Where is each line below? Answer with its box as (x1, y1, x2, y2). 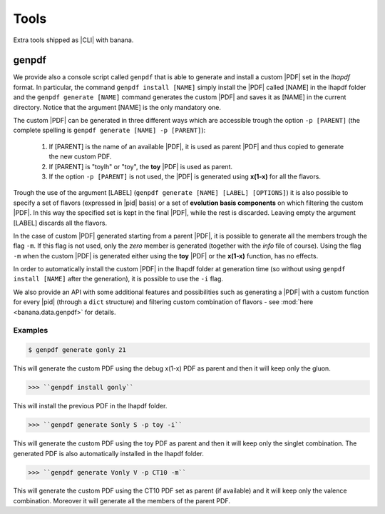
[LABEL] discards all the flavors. (13, 218, 107, 227)
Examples (13, 326, 48, 336)
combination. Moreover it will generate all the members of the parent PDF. (13, 496, 231, 505)
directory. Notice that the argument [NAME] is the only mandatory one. (13, 103, 221, 111)
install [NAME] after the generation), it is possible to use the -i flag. (13, 275, 224, 283)
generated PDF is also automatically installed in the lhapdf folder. (13, 449, 205, 458)
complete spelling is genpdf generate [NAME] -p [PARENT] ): (13, 126, 206, 135)
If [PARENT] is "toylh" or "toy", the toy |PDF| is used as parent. (48, 162, 233, 171)
